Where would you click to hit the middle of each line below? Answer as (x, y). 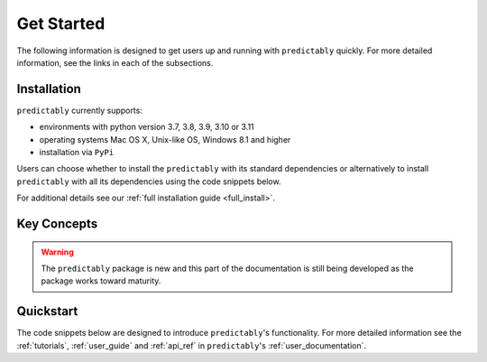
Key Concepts (57, 224)
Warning (57, 252)
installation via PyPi (77, 153)
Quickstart (47, 311)
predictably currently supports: (80, 110)
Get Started (61, 23)
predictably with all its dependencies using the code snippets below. (149, 181)
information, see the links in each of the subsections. (115, 62)
